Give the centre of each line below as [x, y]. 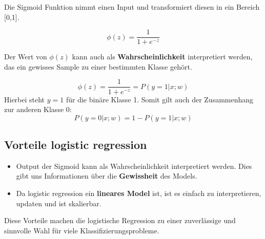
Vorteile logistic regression [76, 145]
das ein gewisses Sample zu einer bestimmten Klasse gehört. [98, 66]
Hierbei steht [25, 99]
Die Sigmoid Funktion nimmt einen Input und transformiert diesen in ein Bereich [132, 7]
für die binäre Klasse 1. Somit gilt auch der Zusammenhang [160, 99]
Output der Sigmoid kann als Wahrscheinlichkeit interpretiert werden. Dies [134, 166]
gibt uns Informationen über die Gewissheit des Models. [107, 176]
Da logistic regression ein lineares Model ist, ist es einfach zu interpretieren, [139, 193]
